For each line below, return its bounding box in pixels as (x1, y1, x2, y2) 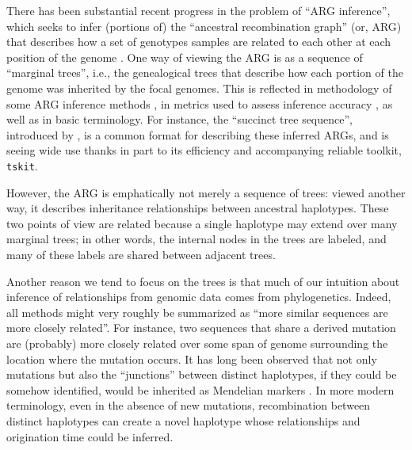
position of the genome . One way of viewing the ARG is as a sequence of (6, 48, 363, 65)
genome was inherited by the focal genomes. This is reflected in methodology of (6, 79, 392, 96)
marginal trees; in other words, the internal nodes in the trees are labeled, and (6, 231, 387, 247)
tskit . (6, 157, 38, 174)
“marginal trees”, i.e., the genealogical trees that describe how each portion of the (6, 64, 403, 81)
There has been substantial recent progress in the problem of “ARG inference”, (6, 2, 391, 18)
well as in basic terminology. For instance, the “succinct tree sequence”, (6, 111, 353, 128)
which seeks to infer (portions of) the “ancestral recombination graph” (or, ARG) (6, 17, 402, 34)
